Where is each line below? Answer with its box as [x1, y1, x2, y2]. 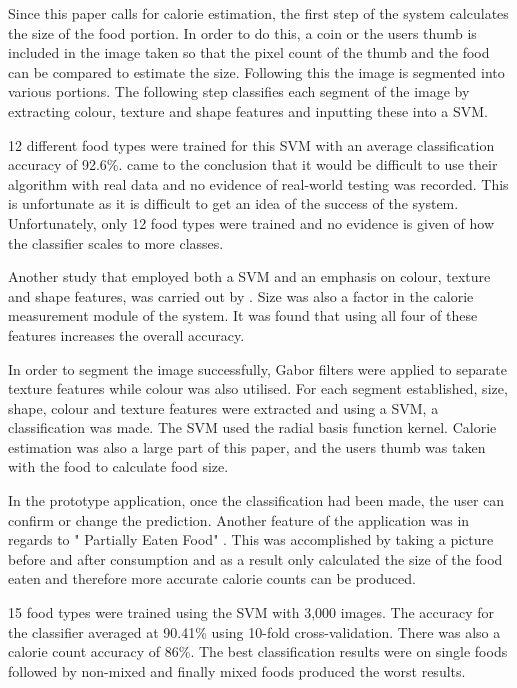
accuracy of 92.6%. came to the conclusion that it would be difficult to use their [8, 154, 498, 175]
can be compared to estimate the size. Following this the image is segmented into [8, 61, 505, 82]
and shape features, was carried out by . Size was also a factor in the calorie [8, 285, 474, 306]
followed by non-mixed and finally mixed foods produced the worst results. [8, 660, 466, 681]
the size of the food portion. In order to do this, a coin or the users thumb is [8, 22, 477, 43]
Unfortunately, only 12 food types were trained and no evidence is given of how [8, 212, 495, 233]
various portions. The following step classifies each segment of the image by [8, 81, 470, 102]
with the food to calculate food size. [8, 456, 229, 477]
